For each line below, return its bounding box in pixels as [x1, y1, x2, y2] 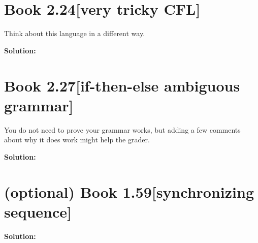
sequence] [4, 201, 72, 222]
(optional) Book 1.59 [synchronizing [4, 181, 254, 202]
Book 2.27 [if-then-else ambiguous [4, 75, 240, 96]
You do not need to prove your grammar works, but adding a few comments [4, 124, 241, 135]
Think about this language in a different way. [4, 28, 145, 39]
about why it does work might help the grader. [4, 134, 150, 145]
